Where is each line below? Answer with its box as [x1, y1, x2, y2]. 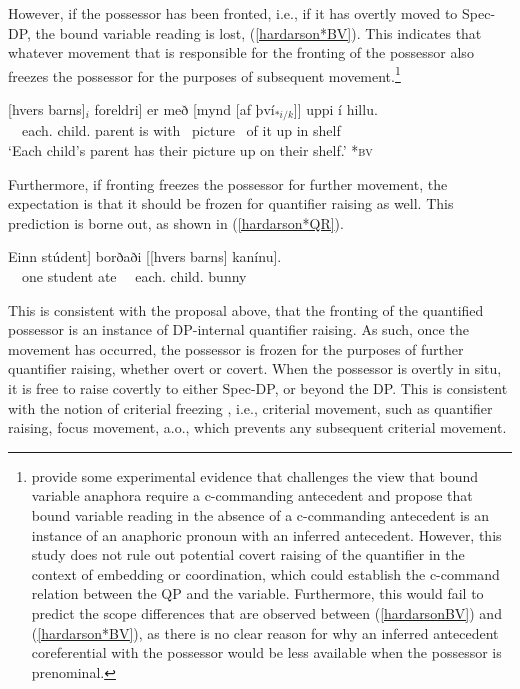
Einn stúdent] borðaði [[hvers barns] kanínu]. [8, 246, 282, 267]
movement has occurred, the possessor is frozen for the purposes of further [8, 338, 464, 359]
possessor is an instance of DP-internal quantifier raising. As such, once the [8, 319, 469, 340]
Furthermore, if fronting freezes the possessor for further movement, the [8, 173, 448, 194]
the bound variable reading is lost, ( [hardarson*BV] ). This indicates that [35, 22, 482, 43]
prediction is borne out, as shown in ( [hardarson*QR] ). [8, 212, 344, 233]
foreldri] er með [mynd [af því [94, 99, 275, 120]
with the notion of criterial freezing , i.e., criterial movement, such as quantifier [8, 397, 493, 418]
